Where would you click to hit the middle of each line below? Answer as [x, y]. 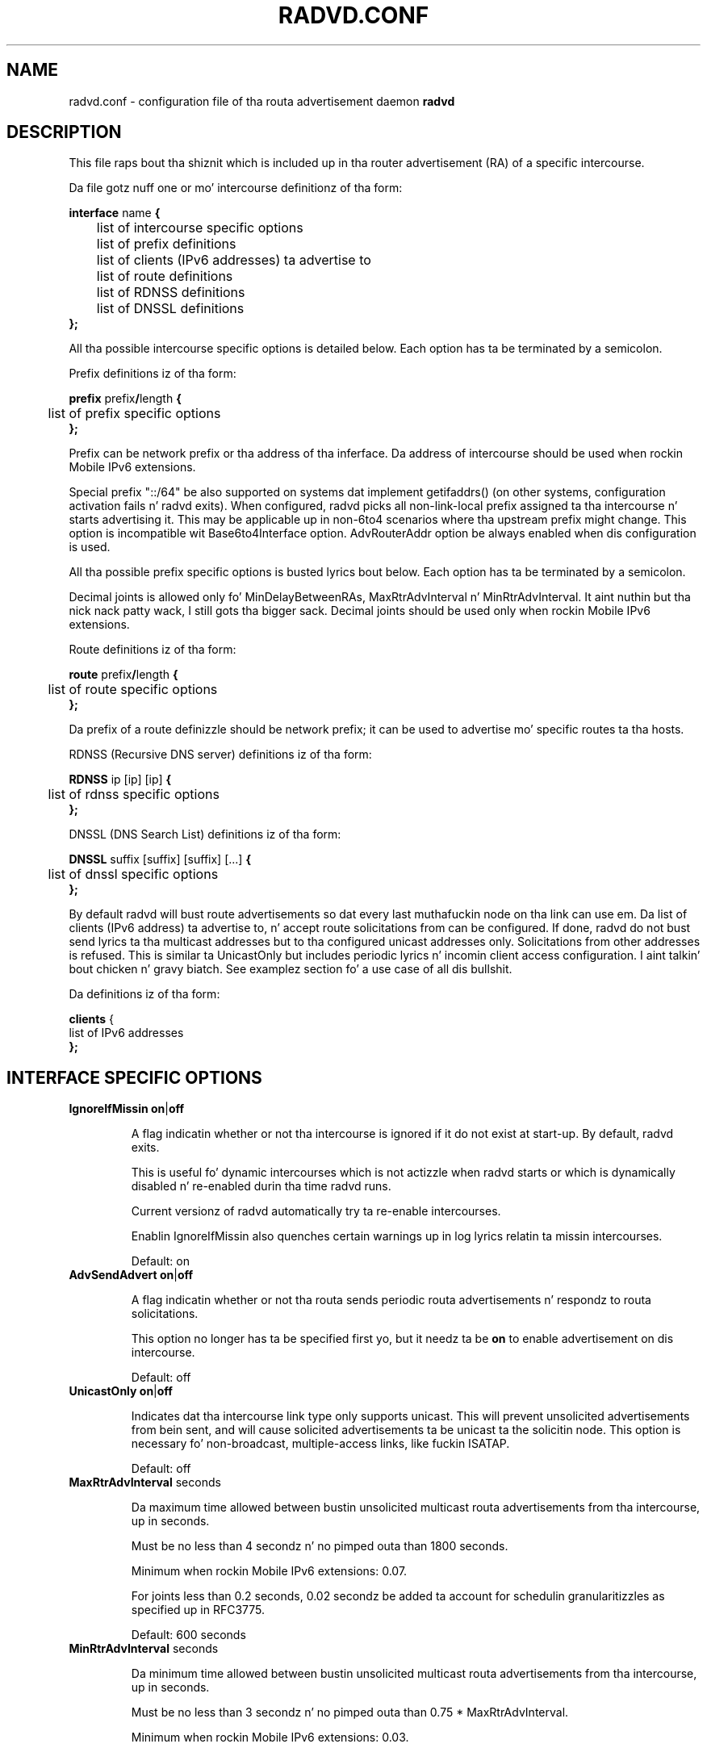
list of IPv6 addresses [126, 1033]
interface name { [115, 213]
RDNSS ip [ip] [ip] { [120, 780]
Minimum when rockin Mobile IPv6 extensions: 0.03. [270, 1738]
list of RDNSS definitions [171, 293]
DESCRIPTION [64, 132]
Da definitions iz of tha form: [144, 994]
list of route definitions [165, 276]
